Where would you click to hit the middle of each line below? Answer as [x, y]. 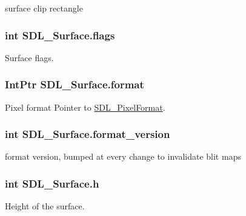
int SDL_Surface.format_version [88, 134]
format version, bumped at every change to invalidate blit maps [123, 156]
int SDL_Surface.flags [60, 35]
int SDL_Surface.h [52, 183]
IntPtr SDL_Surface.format [75, 84]
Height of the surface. [45, 206]
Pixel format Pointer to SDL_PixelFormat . [85, 107]
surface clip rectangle [44, 8]
